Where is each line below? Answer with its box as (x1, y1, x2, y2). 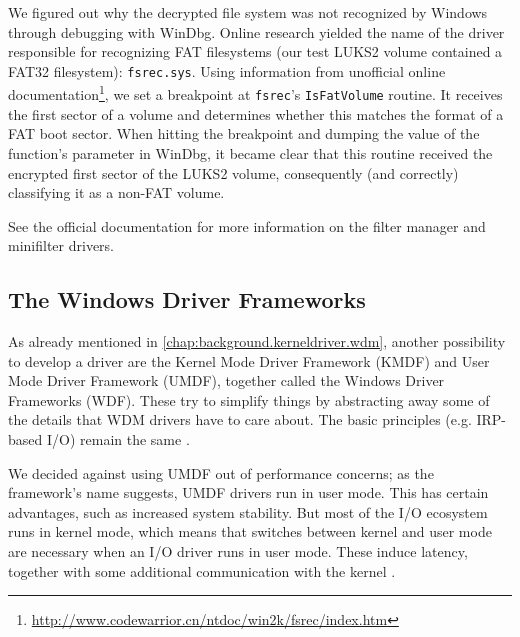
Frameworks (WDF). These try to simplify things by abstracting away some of (8, 389, 490, 410)
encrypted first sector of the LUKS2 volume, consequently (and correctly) (8, 162, 459, 183)
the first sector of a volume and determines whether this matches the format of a (8, 103, 504, 124)
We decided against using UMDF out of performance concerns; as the (8, 462, 434, 483)
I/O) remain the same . (46, 429, 190, 450)
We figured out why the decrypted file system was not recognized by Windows (8, 2, 488, 22)
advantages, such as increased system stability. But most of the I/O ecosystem (8, 501, 488, 522)
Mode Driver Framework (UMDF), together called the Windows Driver (8, 370, 445, 391)
